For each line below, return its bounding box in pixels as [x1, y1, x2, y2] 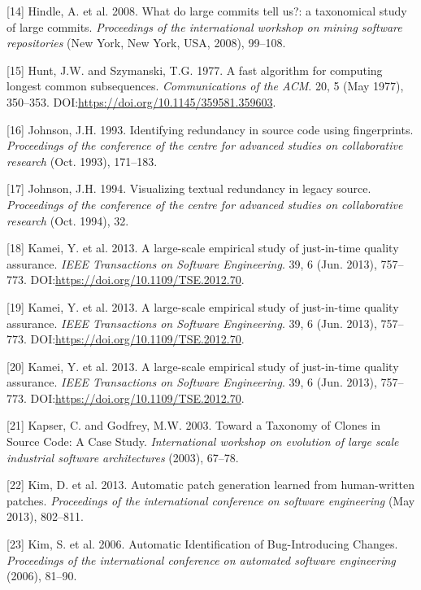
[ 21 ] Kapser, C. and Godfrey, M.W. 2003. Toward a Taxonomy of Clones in [7, 417, 381, 434]
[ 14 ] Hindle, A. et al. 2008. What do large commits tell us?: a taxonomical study [7, 2, 407, 19]
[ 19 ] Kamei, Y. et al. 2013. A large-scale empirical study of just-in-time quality [7, 298, 399, 315]
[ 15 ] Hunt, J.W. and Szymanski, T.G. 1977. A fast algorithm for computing [7, 61, 383, 78]
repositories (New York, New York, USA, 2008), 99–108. [7, 34, 286, 51]
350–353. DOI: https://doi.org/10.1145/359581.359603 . [7, 93, 276, 110]
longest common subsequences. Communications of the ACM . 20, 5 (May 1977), [7, 77, 404, 94]
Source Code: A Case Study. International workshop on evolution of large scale [7, 433, 399, 450]
